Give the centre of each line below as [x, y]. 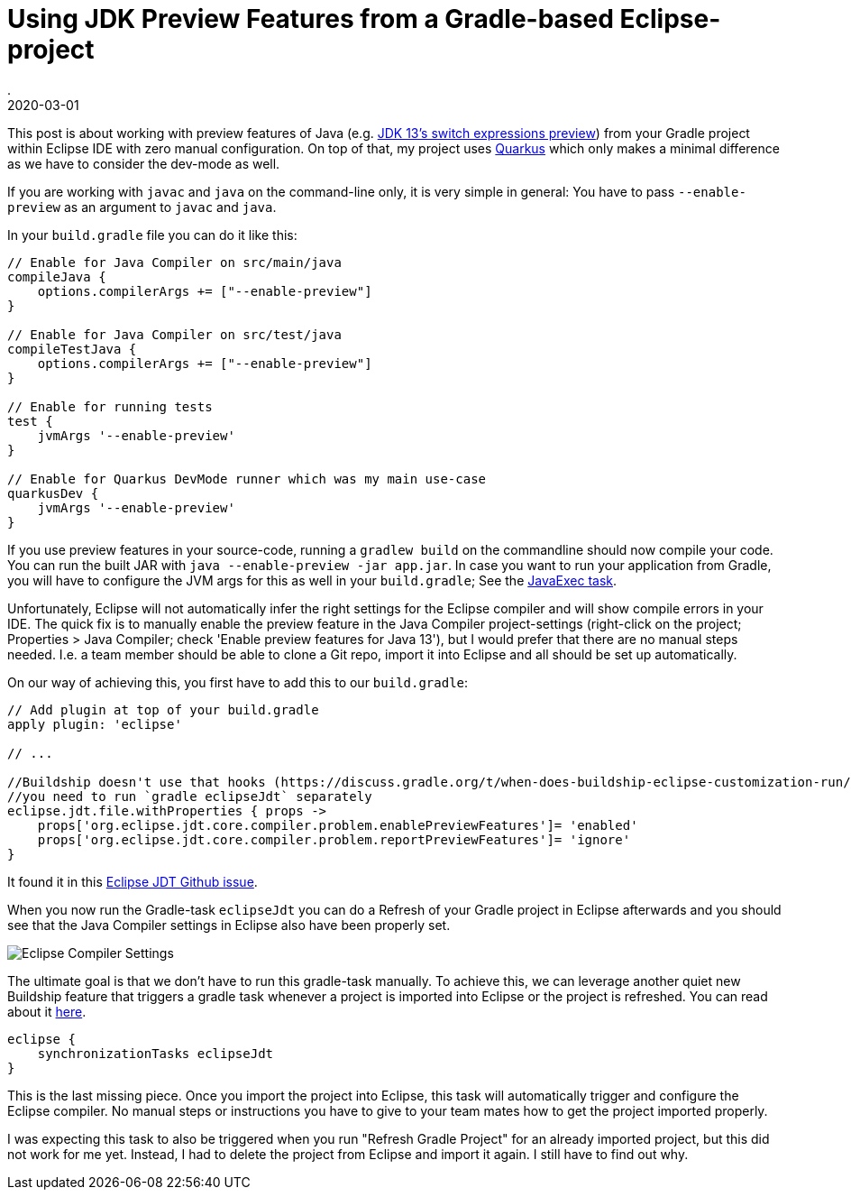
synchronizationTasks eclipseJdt [156, 1053]
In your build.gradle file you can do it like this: [152, 235]
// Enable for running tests [110, 406]
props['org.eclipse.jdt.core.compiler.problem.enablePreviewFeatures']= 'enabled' [338, 825]
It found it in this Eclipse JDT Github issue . [133, 881]
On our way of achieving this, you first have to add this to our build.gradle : [238, 682]
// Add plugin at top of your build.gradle [163, 709]
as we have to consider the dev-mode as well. [144, 163]
